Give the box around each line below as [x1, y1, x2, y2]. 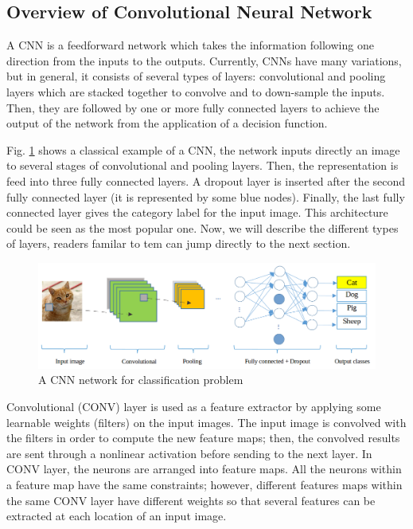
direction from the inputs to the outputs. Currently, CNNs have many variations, [6, 52, 402, 69]
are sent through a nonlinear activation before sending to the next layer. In [6, 445, 372, 461]
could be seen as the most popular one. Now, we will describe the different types [6, 219, 399, 236]
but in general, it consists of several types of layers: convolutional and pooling [6, 68, 386, 84]
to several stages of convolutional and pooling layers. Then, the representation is [6, 157, 399, 174]
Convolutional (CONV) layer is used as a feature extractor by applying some [6, 398, 381, 415]
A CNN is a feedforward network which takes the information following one [6, 37, 374, 53]
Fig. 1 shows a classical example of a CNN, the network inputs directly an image [6, 141, 400, 158]
